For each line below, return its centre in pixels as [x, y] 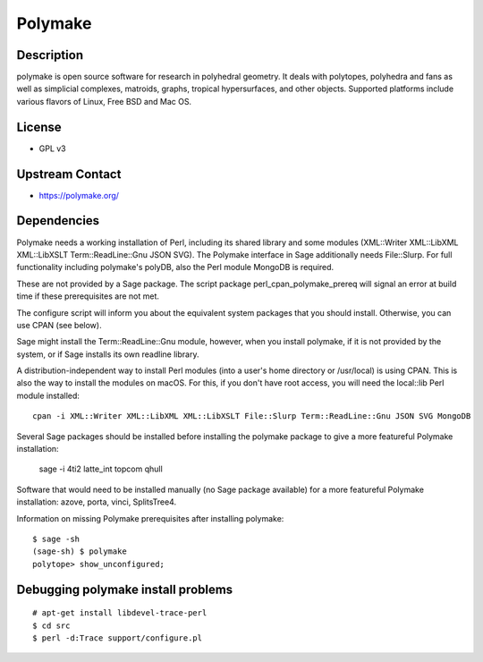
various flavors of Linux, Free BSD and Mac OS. [104, 101]
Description [50, 55]
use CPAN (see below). [59, 325]
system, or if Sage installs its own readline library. [108, 354]
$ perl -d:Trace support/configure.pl [118, 638]
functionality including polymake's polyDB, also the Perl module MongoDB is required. [175, 267]
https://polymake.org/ [79, 195]
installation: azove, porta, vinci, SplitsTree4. [97, 502]
